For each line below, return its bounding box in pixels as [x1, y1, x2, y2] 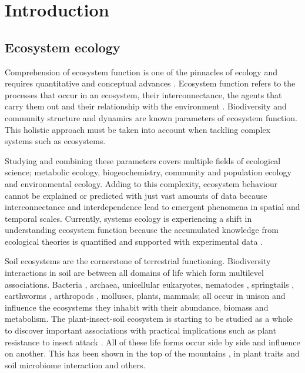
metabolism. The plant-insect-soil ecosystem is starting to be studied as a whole [5, 312, 293, 325]
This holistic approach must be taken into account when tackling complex [5, 123, 271, 135]
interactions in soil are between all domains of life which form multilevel [5, 267, 264, 279]
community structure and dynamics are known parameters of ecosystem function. [5, 111, 297, 124]
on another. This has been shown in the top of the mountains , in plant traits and [5, 347, 300, 359]
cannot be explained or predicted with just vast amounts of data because [5, 189, 267, 201]
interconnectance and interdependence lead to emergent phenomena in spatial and [5, 201, 300, 213]
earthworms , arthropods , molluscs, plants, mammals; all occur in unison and [5, 289, 286, 302]
